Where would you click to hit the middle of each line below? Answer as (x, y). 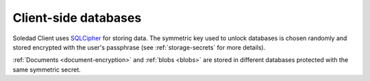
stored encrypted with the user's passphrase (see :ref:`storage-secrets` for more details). (139, 47)
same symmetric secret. (47, 69)
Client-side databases (77, 18)
